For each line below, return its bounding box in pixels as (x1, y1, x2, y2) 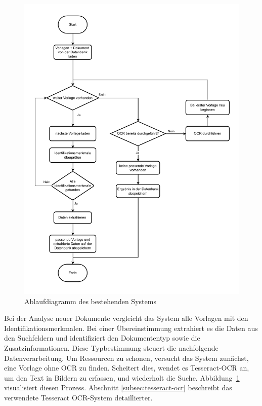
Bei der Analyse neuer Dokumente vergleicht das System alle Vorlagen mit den (4, 313, 248, 323)
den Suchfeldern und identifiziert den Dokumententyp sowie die (4, 333, 200, 343)
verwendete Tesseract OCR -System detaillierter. (4, 392, 153, 402)
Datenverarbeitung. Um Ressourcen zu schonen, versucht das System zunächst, (4, 352, 249, 363)
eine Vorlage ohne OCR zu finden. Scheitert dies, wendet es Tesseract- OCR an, (4, 362, 249, 373)
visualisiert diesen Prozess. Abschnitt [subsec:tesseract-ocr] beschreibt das (4, 382, 232, 393)
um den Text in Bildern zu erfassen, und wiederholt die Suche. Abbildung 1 (4, 372, 240, 383)
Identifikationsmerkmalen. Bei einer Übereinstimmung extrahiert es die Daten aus (4, 322, 258, 333)
